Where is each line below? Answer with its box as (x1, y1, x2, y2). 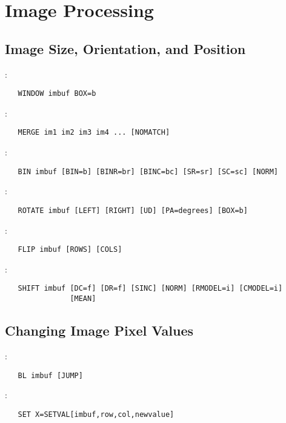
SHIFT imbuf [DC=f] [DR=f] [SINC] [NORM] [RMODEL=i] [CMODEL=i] (18, 284, 283, 293)
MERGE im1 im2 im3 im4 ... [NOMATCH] (18, 128, 170, 137)
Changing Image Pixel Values (5, 321, 193, 340)
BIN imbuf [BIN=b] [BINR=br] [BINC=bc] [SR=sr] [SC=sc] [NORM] (18, 167, 279, 176)
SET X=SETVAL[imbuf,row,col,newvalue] (18, 410, 175, 419)
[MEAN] (70, 294, 96, 303)
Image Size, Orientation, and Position (5, 39, 246, 58)
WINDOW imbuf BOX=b (18, 89, 96, 98)
